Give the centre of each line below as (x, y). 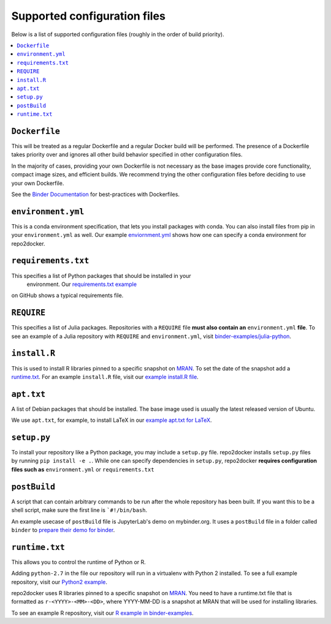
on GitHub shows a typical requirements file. (67, 295)
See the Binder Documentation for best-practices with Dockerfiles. (96, 194)
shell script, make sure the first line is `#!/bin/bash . (79, 510)
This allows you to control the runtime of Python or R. (79, 562)
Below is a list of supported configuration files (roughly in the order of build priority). (118, 34)
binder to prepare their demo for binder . (63, 530)
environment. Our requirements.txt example (82, 284)
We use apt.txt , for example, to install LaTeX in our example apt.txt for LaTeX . (112, 420)
